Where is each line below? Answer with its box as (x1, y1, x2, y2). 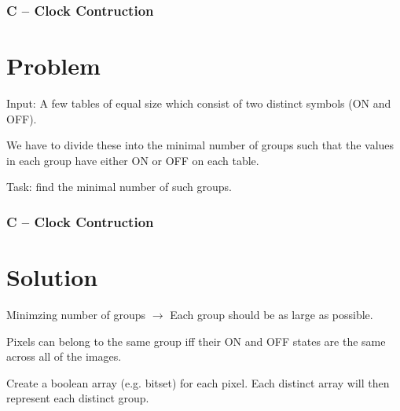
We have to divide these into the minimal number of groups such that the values (6, 137, 394, 153)
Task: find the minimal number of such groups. (6, 178, 232, 195)
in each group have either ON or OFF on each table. (6, 152, 259, 168)
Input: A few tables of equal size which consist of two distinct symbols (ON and (6, 94, 391, 111)
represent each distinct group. (6, 390, 149, 406)
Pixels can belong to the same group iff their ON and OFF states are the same (6, 332, 386, 349)
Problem (6, 50, 101, 82)
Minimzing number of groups (6, 306, 146, 322)
